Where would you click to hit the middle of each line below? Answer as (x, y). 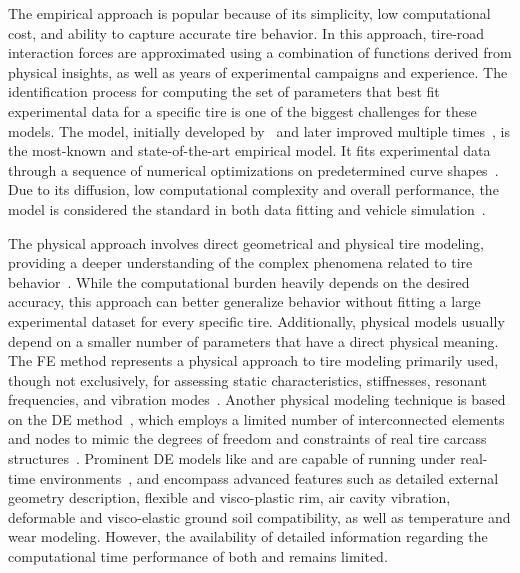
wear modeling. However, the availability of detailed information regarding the (248, 536)
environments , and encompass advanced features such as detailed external (269, 477)
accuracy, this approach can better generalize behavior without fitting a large (244, 301)
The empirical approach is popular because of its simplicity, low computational (249, 13)
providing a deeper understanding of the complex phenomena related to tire (240, 262)
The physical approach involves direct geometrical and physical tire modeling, (246, 242)
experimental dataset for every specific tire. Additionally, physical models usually (256, 320)
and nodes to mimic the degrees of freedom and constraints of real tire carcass (247, 438)
